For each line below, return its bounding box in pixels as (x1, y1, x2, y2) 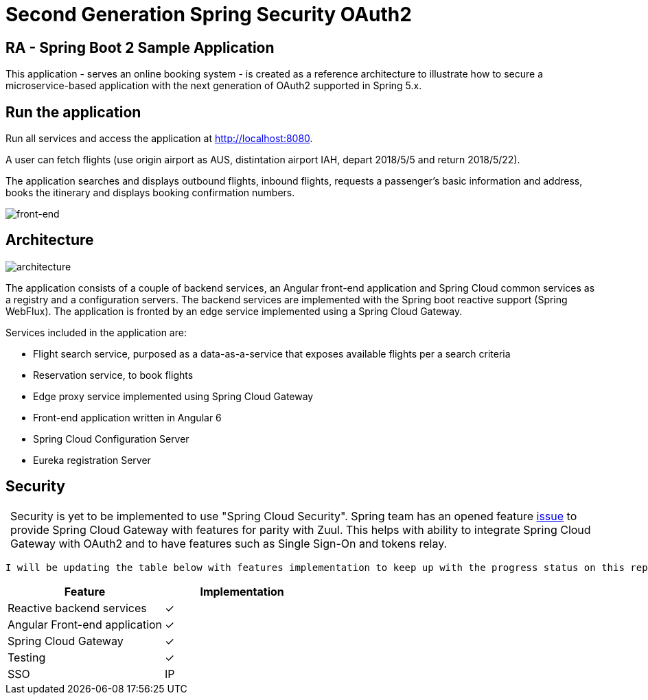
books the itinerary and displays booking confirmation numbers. (5, 187, 295, 199)
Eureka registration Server (33, 454, 151, 466)
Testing (8, 650, 46, 664)
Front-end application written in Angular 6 (33, 411, 222, 423)
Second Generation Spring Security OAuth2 (5, 3, 412, 26)
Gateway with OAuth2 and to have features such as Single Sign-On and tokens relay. (10, 536, 448, 550)
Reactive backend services (8, 600, 147, 615)
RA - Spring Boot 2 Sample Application (5, 38, 275, 56)
